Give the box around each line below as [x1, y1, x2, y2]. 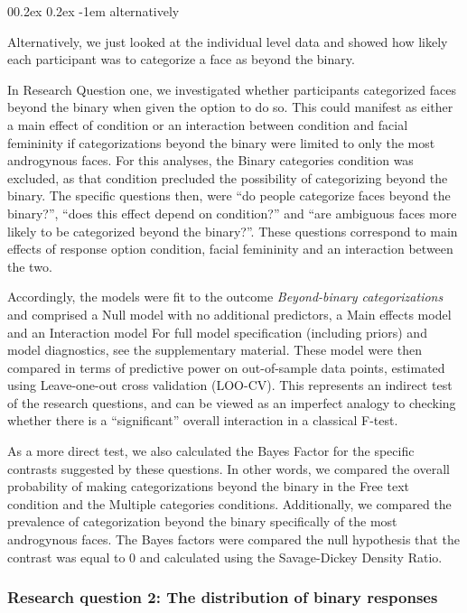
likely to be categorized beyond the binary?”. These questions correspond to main [7, 221, 458, 240]
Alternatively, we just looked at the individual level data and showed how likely [7, 32, 448, 51]
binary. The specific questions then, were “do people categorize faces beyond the [7, 186, 451, 205]
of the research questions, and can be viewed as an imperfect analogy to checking [7, 393, 456, 412]
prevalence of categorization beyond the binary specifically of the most [7, 512, 397, 531]
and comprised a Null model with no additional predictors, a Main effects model [7, 304, 452, 323]
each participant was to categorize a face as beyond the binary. [7, 50, 355, 69]
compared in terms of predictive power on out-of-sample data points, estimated [7, 358, 445, 376]
